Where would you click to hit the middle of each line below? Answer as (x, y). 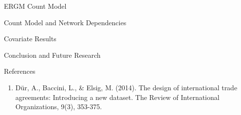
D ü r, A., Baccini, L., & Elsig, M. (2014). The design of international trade (126, 87)
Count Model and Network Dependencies (65, 22)
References (20, 71)
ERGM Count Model (35, 6)
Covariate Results (30, 39)
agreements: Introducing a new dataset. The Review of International (117, 97)
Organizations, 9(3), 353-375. (59, 107)
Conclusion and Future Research (52, 55)
